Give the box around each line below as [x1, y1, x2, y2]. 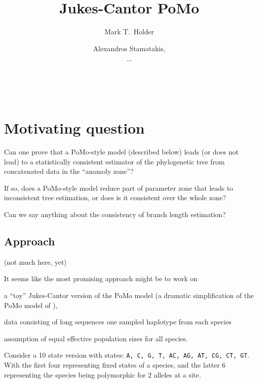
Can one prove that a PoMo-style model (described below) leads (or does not [4, 147, 239, 157]
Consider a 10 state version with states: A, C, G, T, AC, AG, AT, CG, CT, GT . [4, 350, 250, 360]
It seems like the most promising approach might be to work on [4, 273, 198, 284]
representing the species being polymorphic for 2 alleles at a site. [4, 369, 201, 380]
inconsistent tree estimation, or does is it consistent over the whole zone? [4, 192, 226, 203]
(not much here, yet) [4, 256, 67, 267]
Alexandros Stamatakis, [93, 43, 166, 53]
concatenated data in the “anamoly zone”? [4, 166, 134, 176]
